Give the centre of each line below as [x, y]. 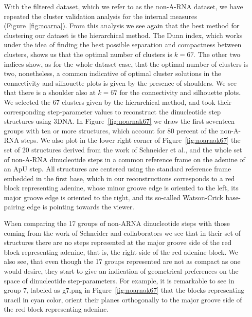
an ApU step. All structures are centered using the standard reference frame [117, 169]
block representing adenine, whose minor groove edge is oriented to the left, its [121, 188]
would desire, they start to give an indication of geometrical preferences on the [121, 271]
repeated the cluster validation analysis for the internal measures [100, 16]
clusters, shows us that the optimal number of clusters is [88, 54]
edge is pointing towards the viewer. [81, 207]
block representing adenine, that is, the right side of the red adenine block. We [121, 252]
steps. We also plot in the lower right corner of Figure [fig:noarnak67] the [131, 140]
